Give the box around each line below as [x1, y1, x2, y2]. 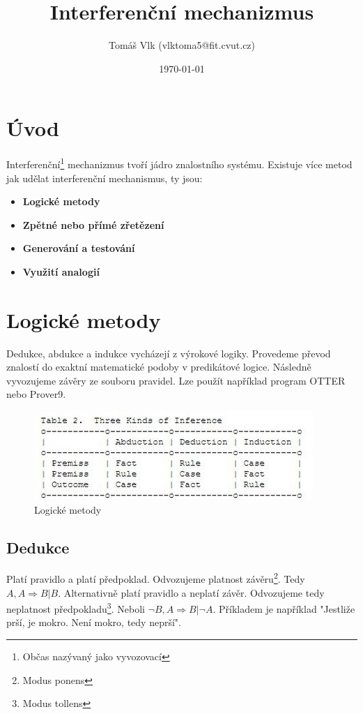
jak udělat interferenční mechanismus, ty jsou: [6, 170, 203, 185]
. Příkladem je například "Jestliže [213, 601, 355, 616]
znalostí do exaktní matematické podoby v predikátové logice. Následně [6, 359, 311, 374]
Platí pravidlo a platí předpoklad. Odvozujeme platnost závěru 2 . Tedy [6, 570, 305, 586]
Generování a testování [22, 241, 135, 255]
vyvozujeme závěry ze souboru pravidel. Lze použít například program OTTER [6, 373, 346, 387]
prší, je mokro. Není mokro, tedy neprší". [6, 615, 181, 630]
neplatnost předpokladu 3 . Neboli [6, 600, 145, 616]
